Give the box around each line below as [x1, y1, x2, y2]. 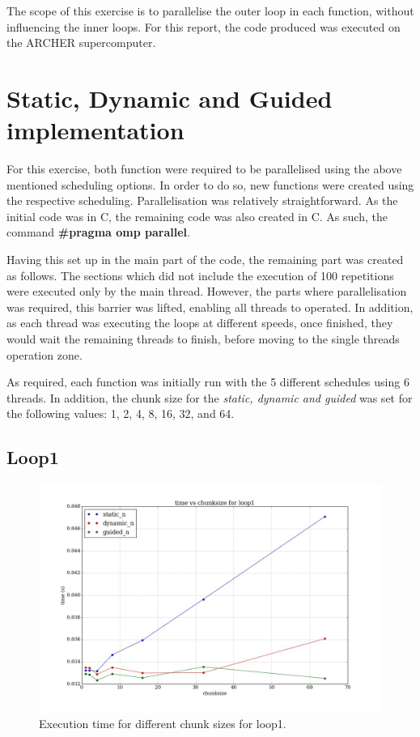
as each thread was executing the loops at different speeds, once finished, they [6, 314, 393, 331]
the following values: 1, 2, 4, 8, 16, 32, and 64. [6, 405, 235, 422]
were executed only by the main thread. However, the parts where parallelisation [6, 283, 407, 300]
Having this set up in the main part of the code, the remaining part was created [6, 251, 404, 268]
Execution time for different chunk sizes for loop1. [39, 715, 286, 732]
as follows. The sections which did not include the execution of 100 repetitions [6, 266, 394, 283]
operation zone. [6, 346, 83, 363]
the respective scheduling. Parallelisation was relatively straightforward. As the [6, 192, 398, 209]
